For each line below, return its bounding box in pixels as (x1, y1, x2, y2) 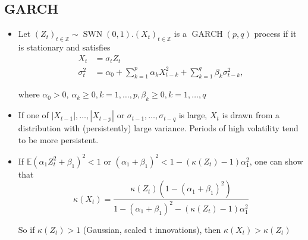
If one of (18, 109, 49, 121)
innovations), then (155, 223, 221, 235)
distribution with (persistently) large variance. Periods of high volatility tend (18, 122, 298, 134)
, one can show (249, 154, 303, 167)
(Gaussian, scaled (83, 223, 146, 235)
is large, (178, 109, 208, 121)
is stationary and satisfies (18, 41, 111, 53)
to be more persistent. (18, 133, 99, 146)
